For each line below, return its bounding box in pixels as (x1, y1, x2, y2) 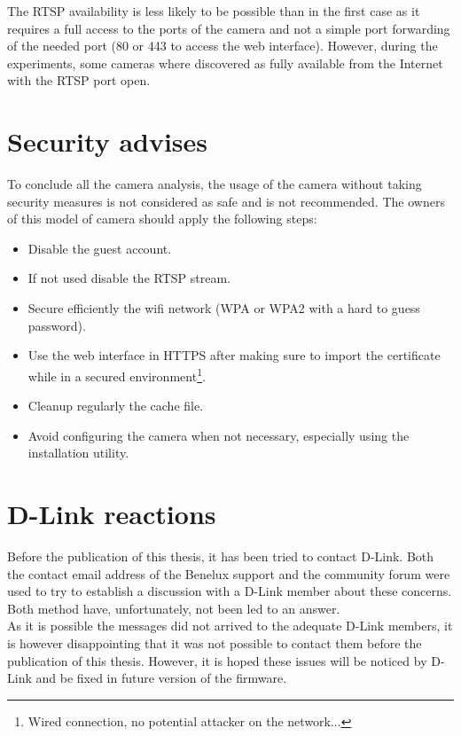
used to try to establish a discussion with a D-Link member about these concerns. (7, 582, 452, 600)
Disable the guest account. (27, 239, 172, 257)
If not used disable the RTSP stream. (27, 269, 230, 287)
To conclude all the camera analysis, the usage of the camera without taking (7, 175, 422, 193)
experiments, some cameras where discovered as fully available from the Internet (7, 53, 443, 72)
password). (27, 316, 86, 334)
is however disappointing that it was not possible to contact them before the (7, 633, 422, 652)
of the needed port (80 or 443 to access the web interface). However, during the (7, 36, 438, 55)
